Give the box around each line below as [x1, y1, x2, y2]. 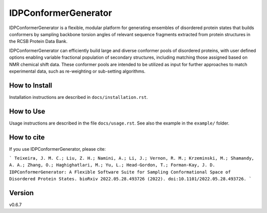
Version [9, 188, 34, 197]
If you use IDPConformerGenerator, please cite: [9, 146, 106, 152]
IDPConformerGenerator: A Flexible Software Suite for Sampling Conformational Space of [9, 169, 231, 175]
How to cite [9, 133, 45, 141]
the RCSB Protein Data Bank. [9, 39, 68, 44]
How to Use [9, 107, 45, 116]
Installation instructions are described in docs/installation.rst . [9, 94, 148, 100]
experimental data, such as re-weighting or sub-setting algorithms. [9, 68, 146, 74]
